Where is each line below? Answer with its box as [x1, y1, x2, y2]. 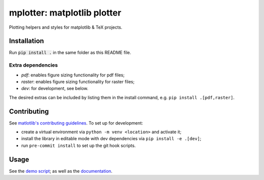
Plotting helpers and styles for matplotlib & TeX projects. [9, 24, 122, 30]
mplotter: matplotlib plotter [9, 7, 122, 18]
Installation [9, 37, 44, 45]
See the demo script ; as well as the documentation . [9, 168, 112, 174]
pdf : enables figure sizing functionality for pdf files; [21, 72, 125, 78]
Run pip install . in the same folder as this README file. [9, 50, 132, 55]
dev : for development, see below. [21, 86, 88, 91]
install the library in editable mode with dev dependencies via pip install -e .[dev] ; [21, 136, 201, 142]
